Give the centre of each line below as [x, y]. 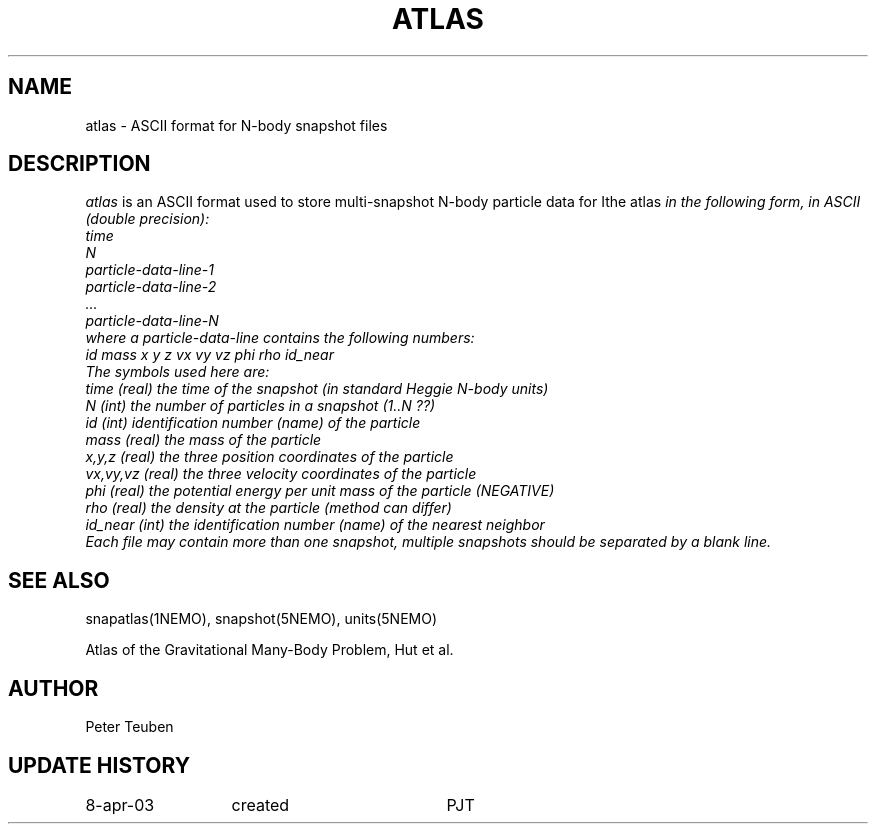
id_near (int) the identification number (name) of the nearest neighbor [315, 525]
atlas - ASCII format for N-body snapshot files [236, 125]
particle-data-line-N [152, 321]
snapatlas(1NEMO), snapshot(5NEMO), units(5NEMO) [261, 619]
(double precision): [147, 219]
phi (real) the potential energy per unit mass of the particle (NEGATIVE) [320, 491]
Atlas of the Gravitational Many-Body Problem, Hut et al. [269, 650]
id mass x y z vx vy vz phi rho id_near [209, 355]
